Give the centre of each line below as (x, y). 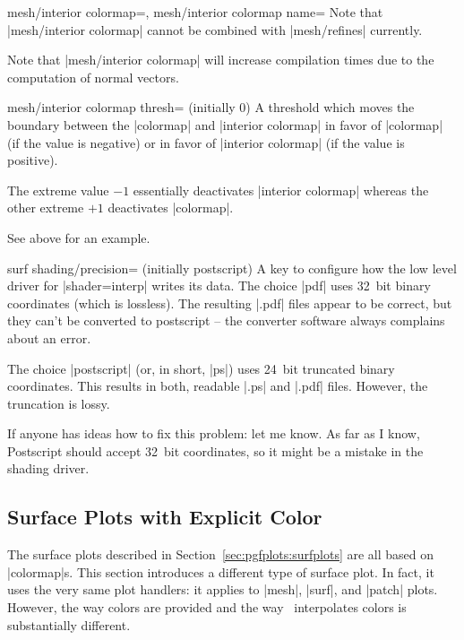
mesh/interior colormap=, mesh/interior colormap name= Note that (195, 12)
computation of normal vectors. (93, 77)
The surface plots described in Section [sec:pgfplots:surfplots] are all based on (221, 554)
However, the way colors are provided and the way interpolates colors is (207, 607)
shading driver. (48, 468)
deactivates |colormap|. (171, 208)
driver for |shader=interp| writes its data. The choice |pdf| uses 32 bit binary (219, 285)
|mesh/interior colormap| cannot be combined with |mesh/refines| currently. (215, 29)
